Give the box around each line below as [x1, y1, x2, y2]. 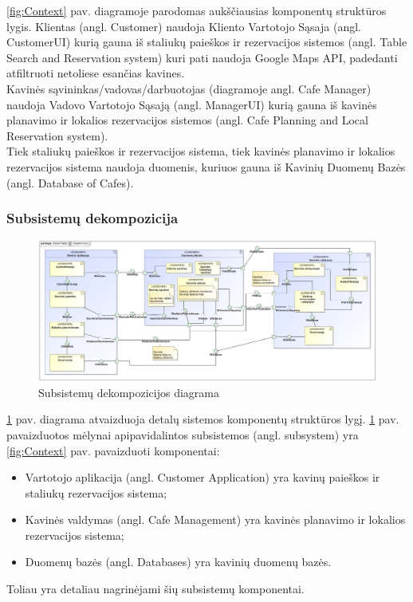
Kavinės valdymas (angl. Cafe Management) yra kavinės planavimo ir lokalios [25, 511, 406, 528]
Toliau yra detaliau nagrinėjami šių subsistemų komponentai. [6, 580, 305, 597]
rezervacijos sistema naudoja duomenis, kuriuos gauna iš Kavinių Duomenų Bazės [6, 158, 406, 175]
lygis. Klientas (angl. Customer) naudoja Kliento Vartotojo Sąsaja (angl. [6, 18, 361, 34]
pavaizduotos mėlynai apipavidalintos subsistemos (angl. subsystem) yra [6, 426, 359, 443]
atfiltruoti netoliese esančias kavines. [6, 65, 185, 81]
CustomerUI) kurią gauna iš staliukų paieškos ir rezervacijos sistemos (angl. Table [6, 33, 407, 50]
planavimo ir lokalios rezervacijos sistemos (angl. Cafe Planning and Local [6, 112, 368, 128]
